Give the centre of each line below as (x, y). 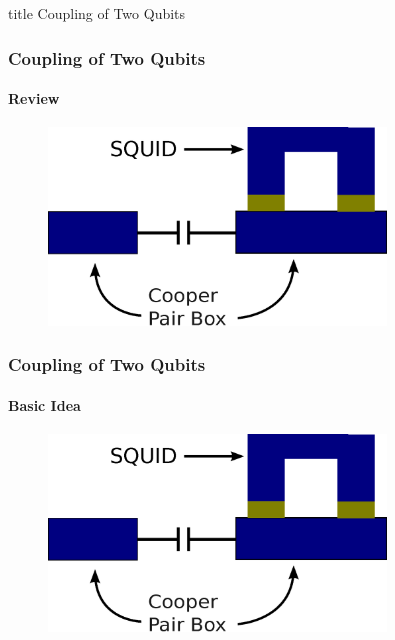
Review (34, 98)
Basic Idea (44, 404)
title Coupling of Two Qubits (97, 13)
